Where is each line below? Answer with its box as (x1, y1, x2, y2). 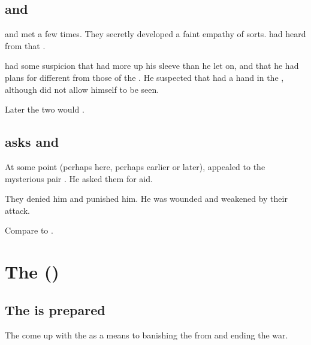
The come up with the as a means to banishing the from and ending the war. (5, 328, 288, 341)
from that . (5, 39, 46, 52)
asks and (5, 132, 59, 151)
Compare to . (5, 224, 53, 237)
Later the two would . (5, 103, 84, 116)
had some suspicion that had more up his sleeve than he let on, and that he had (5, 59, 299, 72)
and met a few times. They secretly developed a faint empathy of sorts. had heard (5, 28, 306, 40)
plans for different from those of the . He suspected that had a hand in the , (5, 71, 284, 83)
